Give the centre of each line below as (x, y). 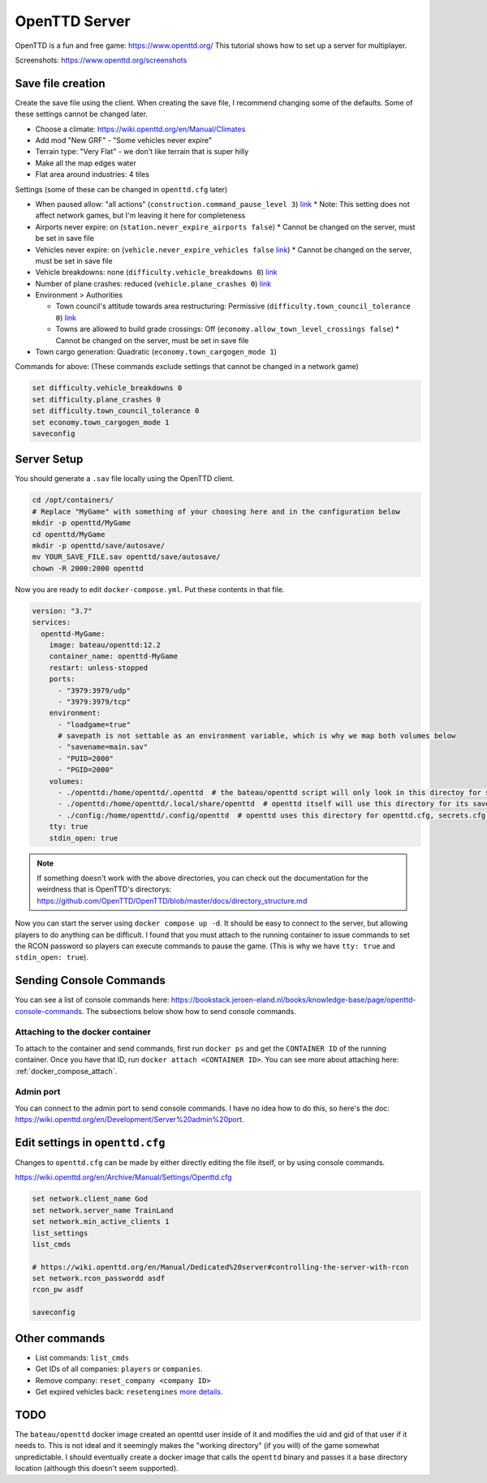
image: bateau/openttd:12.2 (105, 645)
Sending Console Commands (90, 980)
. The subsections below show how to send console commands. (189, 1011)
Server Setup (49, 460)
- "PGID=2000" (86, 770)
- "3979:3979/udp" (95, 690)
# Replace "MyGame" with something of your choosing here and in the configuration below (216, 512)
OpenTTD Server (73, 21)
